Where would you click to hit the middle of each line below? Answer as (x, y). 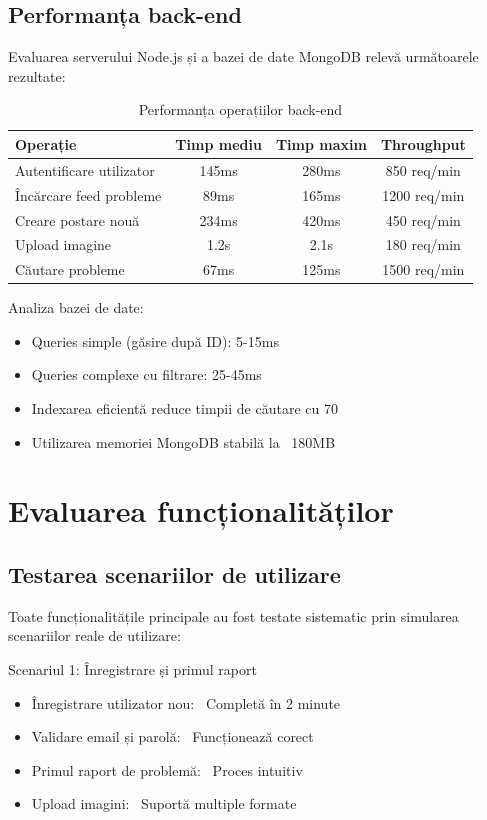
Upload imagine (63, 244)
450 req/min (423, 219)
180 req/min (423, 244)
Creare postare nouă (77, 219)
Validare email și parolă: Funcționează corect (172, 736)
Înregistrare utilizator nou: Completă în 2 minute (186, 702)
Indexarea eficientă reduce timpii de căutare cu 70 (184, 408)
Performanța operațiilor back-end (240, 109)
